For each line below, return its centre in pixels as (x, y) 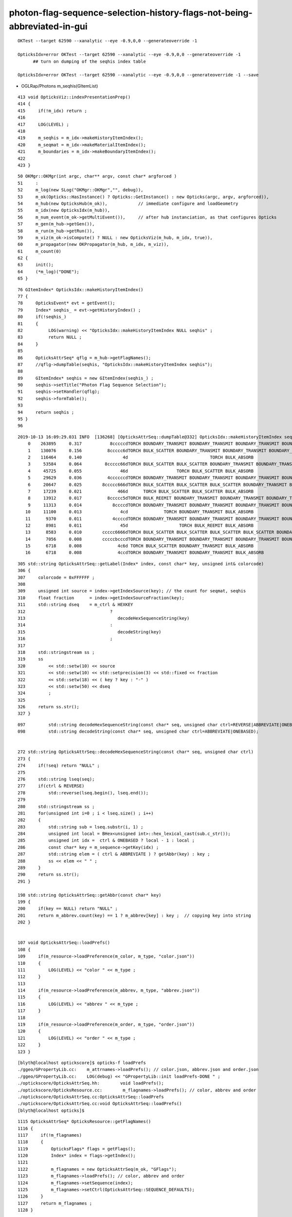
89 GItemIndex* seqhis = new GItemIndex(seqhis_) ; (86, 378)
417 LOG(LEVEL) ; (43, 124)
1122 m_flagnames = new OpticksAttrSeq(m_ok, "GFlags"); (97, 1169)
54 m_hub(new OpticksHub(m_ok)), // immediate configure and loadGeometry (128, 203)
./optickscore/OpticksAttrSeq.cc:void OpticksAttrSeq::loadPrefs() (100, 1104)
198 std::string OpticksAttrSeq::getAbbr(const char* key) (90, 895)
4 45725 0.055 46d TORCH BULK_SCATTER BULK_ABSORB (141, 471)
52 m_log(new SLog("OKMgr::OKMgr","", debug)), (81, 190)
